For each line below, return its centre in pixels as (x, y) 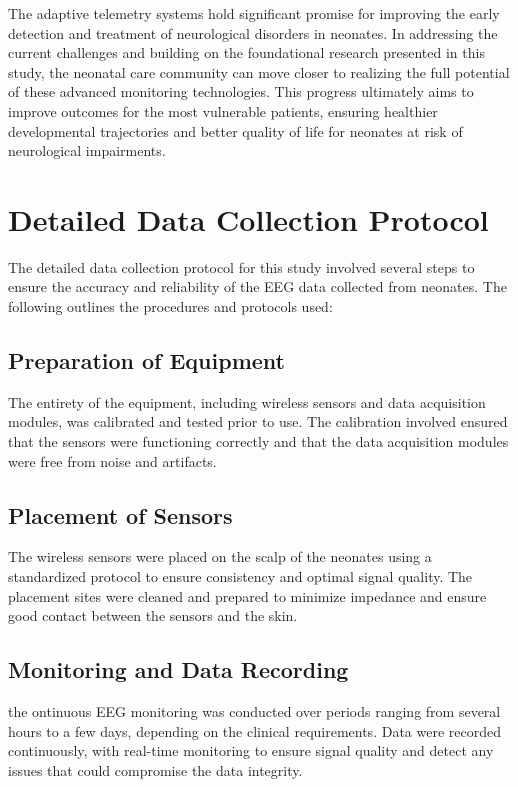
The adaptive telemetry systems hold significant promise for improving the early (254, 13)
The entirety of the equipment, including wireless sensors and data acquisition (247, 401)
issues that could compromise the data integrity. (155, 769)
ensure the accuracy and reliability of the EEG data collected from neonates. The (257, 286)
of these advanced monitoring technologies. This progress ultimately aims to (241, 91)
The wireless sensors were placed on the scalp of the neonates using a (220, 556)
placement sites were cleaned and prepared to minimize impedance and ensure (247, 595)
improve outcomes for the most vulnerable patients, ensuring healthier (223, 110)
